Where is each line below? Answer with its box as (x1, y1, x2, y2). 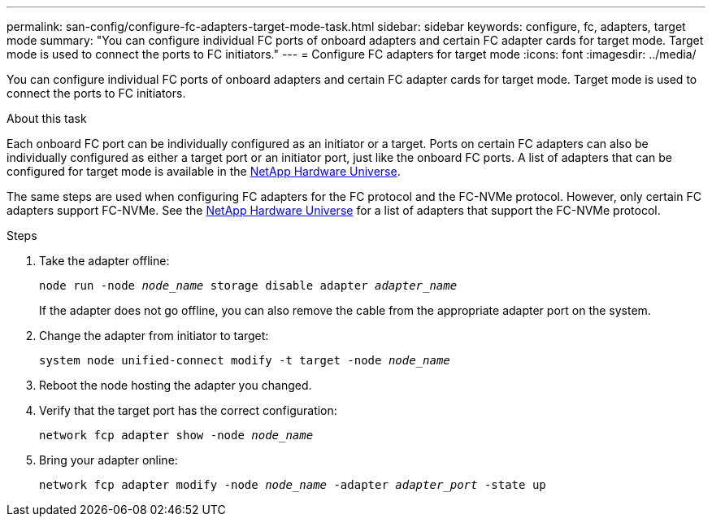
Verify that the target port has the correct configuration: (39, 403, 337, 417)
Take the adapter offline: (39, 254, 170, 268)
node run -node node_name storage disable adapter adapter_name (39, 279, 458, 292)
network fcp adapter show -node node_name (39, 429, 314, 442)
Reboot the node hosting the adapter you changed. (39, 378, 312, 392)
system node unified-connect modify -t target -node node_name (39, 354, 450, 367)
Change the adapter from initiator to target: (39, 329, 269, 342)
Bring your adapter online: (39, 453, 178, 467)
